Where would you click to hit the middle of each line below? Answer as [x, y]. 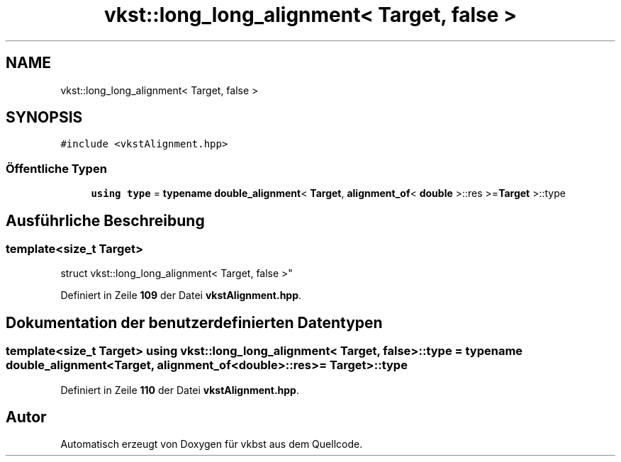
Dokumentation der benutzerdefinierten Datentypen [194, 322]
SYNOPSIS [44, 118]
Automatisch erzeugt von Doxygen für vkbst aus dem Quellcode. [212, 444]
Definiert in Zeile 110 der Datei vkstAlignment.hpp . [180, 390]
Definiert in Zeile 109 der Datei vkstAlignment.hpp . [181, 295]
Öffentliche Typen [56, 168]
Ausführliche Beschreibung [105, 220]
